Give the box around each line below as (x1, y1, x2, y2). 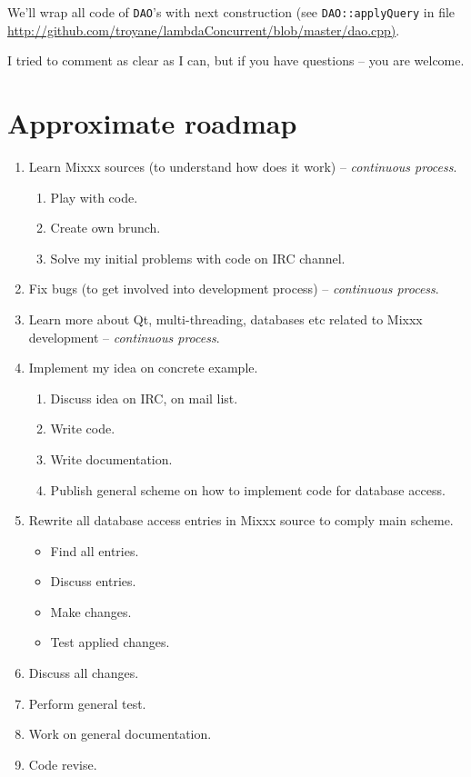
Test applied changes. (50, 633, 170, 652)
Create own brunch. (50, 218, 161, 237)
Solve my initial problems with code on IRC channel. (50, 248, 346, 267)
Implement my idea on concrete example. (28, 358, 258, 377)
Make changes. (50, 602, 132, 621)
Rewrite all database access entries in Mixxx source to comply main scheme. (28, 511, 454, 530)
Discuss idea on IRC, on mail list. (50, 388, 238, 407)
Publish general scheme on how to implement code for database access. (50, 480, 446, 499)
